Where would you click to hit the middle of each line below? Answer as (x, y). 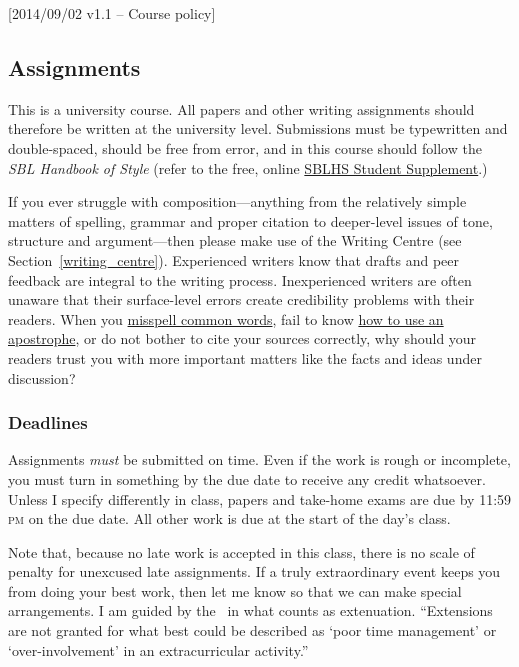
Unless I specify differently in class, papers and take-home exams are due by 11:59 (260, 498)
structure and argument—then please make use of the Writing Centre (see (235, 240)
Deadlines (48, 422)
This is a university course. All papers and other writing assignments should (241, 108)
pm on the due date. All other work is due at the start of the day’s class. (229, 518)
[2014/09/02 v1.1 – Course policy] (112, 13)
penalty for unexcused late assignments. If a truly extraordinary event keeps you (254, 571)
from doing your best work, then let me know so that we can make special (235, 590)
